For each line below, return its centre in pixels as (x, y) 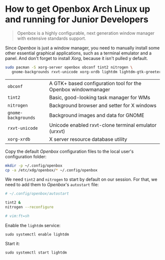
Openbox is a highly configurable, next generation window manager (86, 33)
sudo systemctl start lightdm (36, 252)
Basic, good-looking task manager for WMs (100, 97)
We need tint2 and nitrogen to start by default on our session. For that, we (81, 179)
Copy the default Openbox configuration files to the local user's (69, 151)
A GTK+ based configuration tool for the (95, 83)
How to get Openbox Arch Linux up (78, 9)
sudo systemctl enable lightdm (37, 234)
